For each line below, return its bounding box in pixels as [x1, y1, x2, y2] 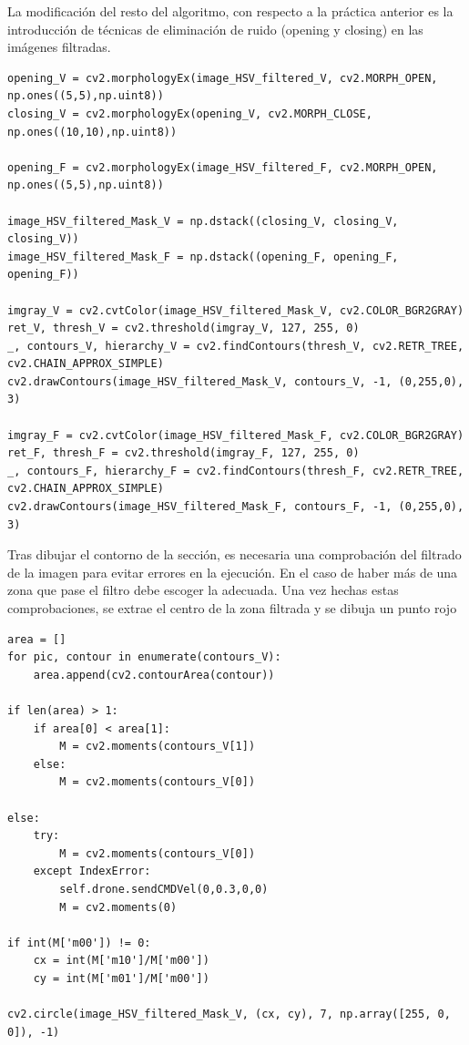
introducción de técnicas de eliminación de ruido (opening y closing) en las [7, 19, 423, 38]
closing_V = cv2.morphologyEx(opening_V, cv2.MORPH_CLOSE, [7, 107, 372, 120]
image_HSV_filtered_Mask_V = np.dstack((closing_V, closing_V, [7, 214, 399, 228]
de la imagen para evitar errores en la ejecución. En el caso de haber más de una [7, 562, 458, 581]
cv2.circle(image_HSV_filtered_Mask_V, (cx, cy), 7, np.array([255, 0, [7, 1008, 451, 1021]
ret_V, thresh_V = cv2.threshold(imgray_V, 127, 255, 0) [7, 322, 360, 335]
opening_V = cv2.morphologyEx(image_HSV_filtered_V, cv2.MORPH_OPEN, [7, 71, 438, 85]
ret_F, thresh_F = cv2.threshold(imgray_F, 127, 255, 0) [7, 446, 360, 460]
